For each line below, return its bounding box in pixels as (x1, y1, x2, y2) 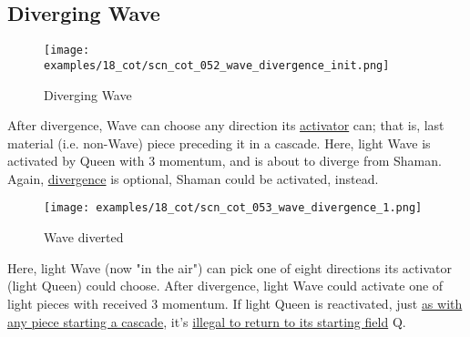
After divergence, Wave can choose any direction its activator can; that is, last (7, 116, 444, 135)
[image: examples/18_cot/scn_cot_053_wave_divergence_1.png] (44, 201, 423, 215)
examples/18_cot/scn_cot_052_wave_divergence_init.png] (44, 58, 390, 72)
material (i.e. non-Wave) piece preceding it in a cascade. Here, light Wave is (7, 133, 431, 152)
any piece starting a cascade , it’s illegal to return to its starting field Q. (7, 311, 406, 331)
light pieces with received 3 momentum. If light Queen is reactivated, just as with (7, 293, 463, 312)
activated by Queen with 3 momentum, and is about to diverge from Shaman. (7, 151, 442, 170)
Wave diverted (44, 228, 124, 247)
